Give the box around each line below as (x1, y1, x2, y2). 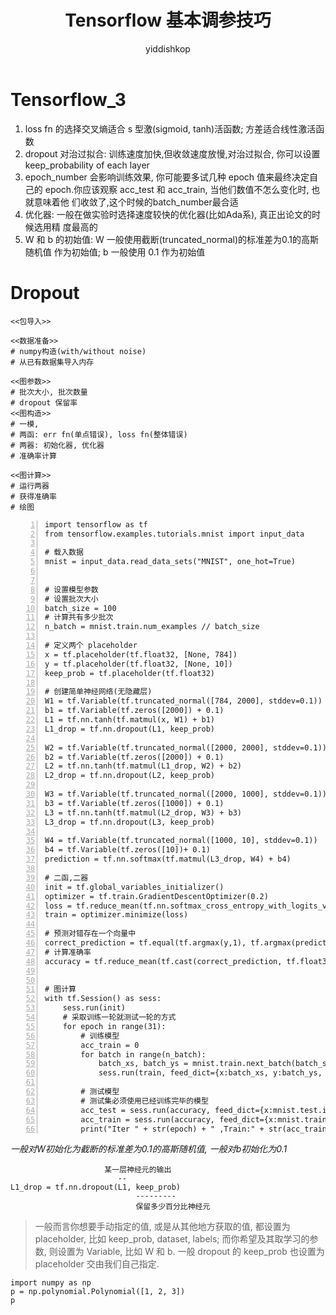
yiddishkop (145, 42, 191, 55)
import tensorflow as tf (44, 519, 148, 530)
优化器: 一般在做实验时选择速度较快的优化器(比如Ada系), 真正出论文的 (24, 208, 313, 220)
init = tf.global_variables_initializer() (44, 882, 225, 892)
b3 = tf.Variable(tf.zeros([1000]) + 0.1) (44, 798, 225, 808)
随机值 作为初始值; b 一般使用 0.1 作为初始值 (24, 246, 206, 258)
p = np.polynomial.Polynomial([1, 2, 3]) (10, 1287, 186, 1297)
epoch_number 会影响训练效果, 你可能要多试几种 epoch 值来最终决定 (24, 171, 310, 183)
